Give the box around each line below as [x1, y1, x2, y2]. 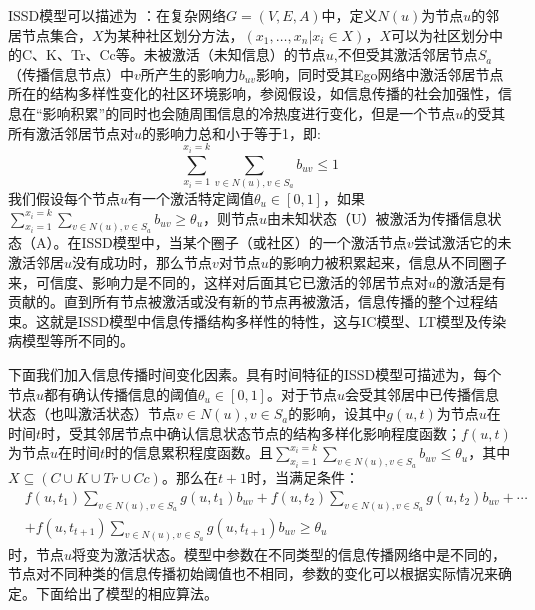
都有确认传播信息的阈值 [44, 383, 199, 404]
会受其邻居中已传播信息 [344, 383, 499, 404]
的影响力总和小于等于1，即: [142, 122, 321, 143]
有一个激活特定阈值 [128, 187, 255, 208]
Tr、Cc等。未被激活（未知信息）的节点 [70, 44, 326, 65]
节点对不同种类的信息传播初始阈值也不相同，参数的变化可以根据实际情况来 [8, 563, 498, 584]
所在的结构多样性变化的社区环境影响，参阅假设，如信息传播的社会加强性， [8, 83, 498, 104]
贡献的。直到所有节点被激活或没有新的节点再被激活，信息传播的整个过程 [8, 291, 484, 312]
